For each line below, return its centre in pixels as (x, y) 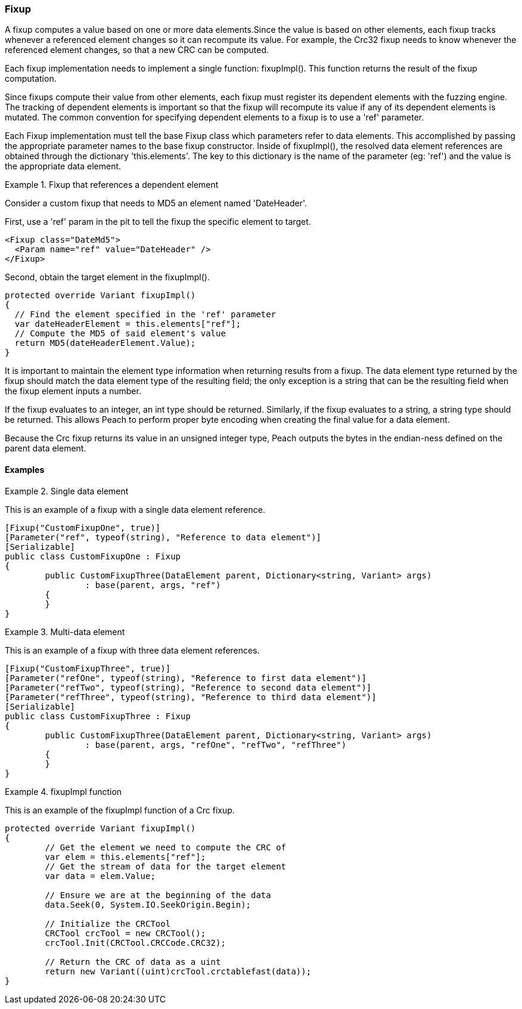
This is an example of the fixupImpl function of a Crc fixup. (120, 810)
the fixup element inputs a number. (73, 391)
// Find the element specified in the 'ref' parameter (145, 315)
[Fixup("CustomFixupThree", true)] (88, 668)
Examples (25, 469)
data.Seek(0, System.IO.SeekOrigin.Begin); (148, 904)
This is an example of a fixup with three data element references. (132, 650)
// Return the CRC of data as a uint (133, 962)
